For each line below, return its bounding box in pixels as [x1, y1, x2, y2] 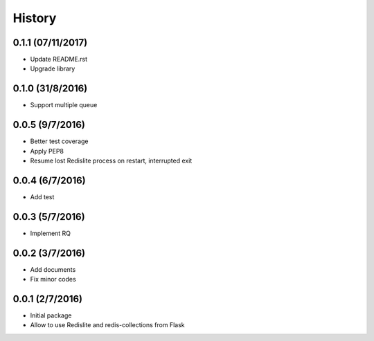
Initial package [30, 311, 72, 320]
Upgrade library [30, 64, 75, 73]
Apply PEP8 [30, 147, 64, 155]
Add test [30, 192, 55, 201]
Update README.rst [30, 55, 88, 64]
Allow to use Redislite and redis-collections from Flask [30, 321, 185, 329]
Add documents [30, 265, 76, 273]
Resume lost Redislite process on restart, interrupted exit [30, 156, 193, 165]
